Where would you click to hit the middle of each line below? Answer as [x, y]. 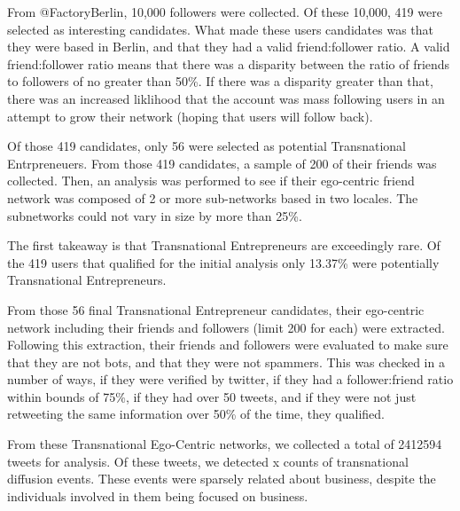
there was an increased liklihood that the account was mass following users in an [226, 98]
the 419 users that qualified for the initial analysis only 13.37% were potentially [223, 262]
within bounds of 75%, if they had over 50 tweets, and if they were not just [212, 396]
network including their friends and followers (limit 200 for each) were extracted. [226, 327]
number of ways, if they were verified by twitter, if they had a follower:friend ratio [230, 379]
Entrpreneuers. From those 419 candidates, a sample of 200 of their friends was [222, 163]
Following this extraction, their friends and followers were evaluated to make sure [228, 345]
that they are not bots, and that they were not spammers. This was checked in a [226, 362]
